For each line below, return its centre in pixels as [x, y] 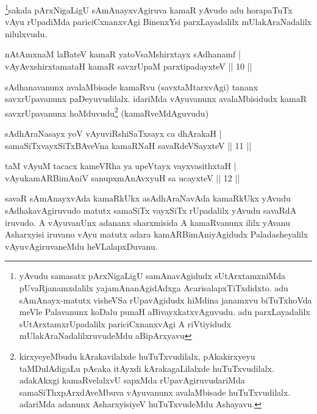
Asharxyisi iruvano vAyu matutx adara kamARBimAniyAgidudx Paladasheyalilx [157, 234]
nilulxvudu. [26, 33]
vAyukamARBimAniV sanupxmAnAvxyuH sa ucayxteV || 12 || [123, 177]
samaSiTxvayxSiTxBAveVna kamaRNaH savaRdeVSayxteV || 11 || [128, 145]
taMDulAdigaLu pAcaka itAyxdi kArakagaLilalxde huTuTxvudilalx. [147, 368]
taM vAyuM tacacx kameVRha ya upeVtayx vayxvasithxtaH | [121, 166]
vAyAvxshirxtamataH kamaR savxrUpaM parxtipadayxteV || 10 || [129, 66]
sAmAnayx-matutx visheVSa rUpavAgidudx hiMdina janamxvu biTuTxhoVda [166, 300]
